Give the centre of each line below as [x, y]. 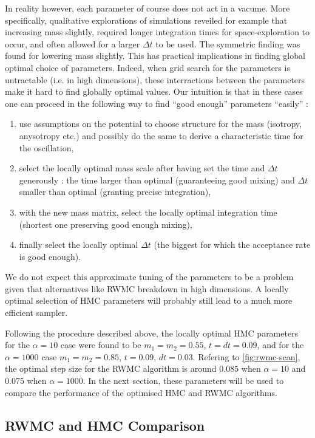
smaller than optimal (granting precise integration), [115, 192]
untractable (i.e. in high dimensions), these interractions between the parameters [155, 79]
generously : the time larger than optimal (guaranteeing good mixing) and [157, 180]
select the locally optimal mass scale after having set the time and [142, 168]
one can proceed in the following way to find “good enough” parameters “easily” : [157, 103]
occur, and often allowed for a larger [73, 43]
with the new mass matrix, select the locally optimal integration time [148, 212]
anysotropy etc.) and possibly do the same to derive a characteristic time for [161, 135]
